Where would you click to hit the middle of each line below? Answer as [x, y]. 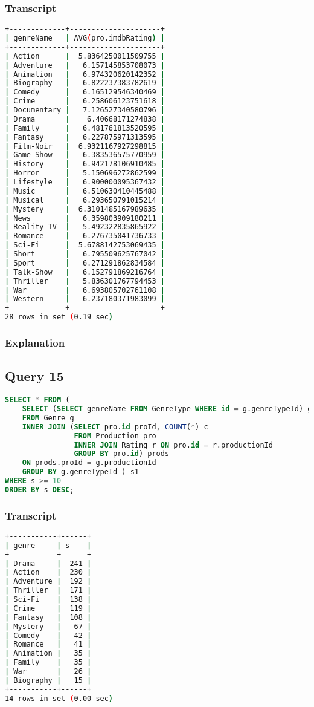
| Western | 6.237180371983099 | [85, 299]
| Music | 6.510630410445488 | [85, 191]
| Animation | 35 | [48, 653]
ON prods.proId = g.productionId [89, 463]
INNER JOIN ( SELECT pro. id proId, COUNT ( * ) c [115, 427]
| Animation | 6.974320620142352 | [85, 74]
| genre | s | [48, 545]
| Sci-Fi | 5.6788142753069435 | [85, 245]
